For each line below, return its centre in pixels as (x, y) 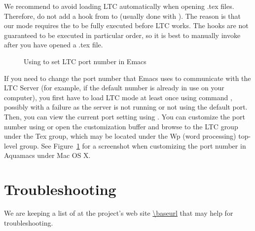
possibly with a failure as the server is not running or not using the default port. (126, 107)
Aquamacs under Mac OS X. (47, 155)
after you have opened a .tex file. (54, 45)
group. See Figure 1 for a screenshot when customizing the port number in (133, 145)
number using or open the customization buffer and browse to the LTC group (121, 126)
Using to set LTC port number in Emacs (85, 61)
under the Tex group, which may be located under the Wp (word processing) (120, 136)
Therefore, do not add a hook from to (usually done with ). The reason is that (122, 16)
